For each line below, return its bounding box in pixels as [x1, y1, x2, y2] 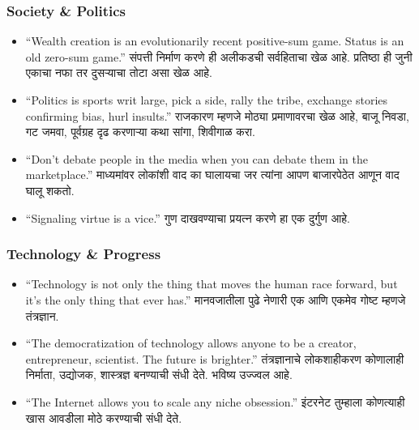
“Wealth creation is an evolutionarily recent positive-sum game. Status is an [25, 32, 404, 49]
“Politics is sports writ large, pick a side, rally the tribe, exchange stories [25, 92, 388, 108]
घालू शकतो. [25, 181, 75, 198]
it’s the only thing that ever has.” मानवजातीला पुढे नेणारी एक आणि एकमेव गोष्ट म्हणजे [25, 291, 406, 308]
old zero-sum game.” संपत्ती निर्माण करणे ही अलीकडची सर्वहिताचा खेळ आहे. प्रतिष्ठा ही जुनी [25, 48, 413, 65]
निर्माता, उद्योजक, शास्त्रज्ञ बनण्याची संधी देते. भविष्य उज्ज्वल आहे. [25, 366, 293, 383]
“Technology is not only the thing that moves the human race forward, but [25, 275, 398, 292]
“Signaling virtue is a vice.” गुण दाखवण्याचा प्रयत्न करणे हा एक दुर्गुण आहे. [25, 209, 350, 226]
